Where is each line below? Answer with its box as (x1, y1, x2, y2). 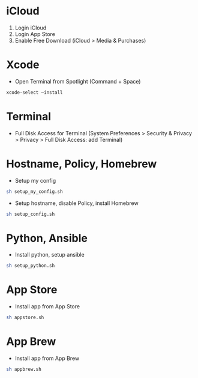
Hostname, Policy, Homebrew (6, 157, 157, 171)
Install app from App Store (14, 303, 80, 310)
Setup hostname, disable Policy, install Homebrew (14, 200, 139, 207)
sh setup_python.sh (6, 263, 55, 269)
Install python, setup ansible (14, 251, 85, 258)
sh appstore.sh (6, 314, 44, 321)
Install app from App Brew (14, 355, 80, 362)
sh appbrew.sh (6, 366, 42, 372)
